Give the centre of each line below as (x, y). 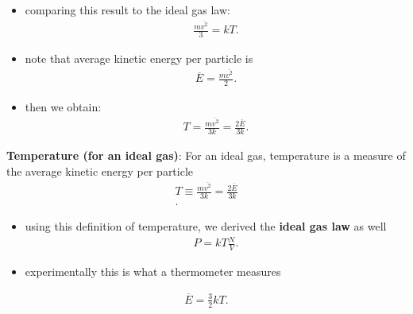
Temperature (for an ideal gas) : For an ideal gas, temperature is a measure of (206, 155)
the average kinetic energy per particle (100, 171)
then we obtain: (63, 107)
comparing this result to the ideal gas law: (127, 10)
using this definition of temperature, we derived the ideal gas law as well (206, 225)
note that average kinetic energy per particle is (139, 58)
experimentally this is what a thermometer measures (153, 271)
